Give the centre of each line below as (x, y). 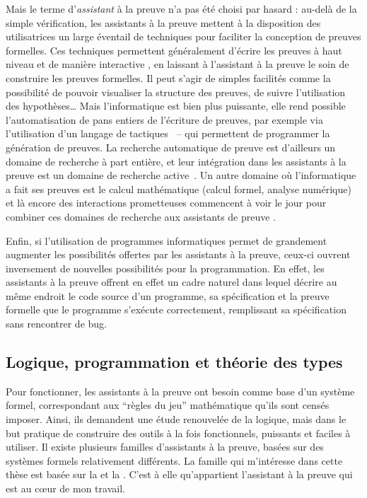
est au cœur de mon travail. (65, 488)
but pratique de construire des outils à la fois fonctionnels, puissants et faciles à (178, 433)
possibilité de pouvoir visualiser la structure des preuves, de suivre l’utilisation (176, 92)
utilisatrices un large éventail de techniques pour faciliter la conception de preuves (183, 36)
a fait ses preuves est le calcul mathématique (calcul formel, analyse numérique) (179, 189)
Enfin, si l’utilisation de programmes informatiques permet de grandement (167, 240)
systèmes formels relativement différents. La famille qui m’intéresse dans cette (174, 460)
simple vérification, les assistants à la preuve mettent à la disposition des (163, 22)
